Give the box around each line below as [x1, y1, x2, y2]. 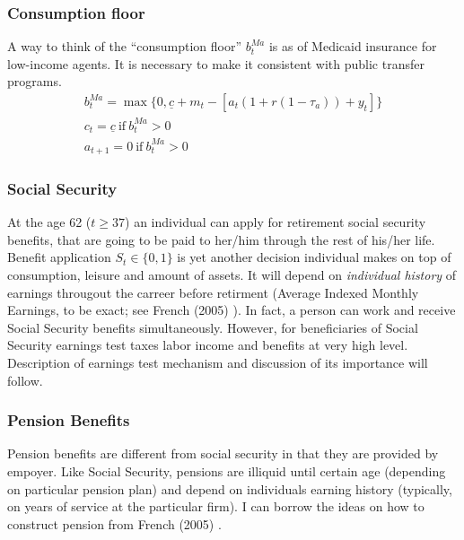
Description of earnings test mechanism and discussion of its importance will [7, 353, 428, 371]
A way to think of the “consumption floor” [7, 37, 242, 56]
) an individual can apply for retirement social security [125, 213, 426, 231]
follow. [7, 370, 43, 389]
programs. [7, 72, 62, 91]
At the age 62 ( [7, 213, 92, 231]
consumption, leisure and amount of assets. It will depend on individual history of [7, 266, 457, 283]
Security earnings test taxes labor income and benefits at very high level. [7, 335, 408, 354]
